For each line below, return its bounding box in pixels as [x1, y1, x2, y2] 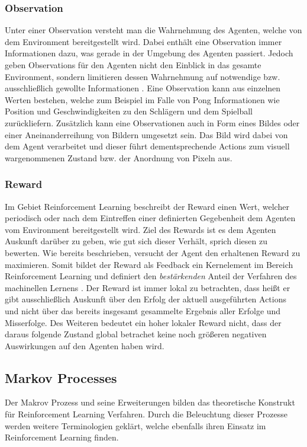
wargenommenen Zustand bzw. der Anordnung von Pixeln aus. [5, 151, 232, 164]
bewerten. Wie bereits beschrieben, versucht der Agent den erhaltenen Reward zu [5, 246, 300, 258]
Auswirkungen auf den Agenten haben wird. [5, 339, 164, 352]
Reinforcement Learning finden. [5, 431, 119, 443]
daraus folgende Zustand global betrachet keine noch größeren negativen [5, 328, 267, 340]
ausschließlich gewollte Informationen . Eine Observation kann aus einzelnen [5, 82, 281, 94]
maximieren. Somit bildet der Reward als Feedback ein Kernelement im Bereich [5, 258, 293, 270]
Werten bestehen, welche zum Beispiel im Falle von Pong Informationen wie [5, 93, 280, 106]
